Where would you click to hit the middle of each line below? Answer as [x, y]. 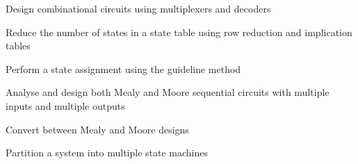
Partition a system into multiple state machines [107, 153]
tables [18, 46]
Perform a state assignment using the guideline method [123, 68]
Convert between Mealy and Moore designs [97, 129]
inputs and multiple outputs [65, 105]
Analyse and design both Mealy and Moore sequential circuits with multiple [168, 92]
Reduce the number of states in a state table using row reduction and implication [179, 32]
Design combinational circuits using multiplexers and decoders [138, 8]
